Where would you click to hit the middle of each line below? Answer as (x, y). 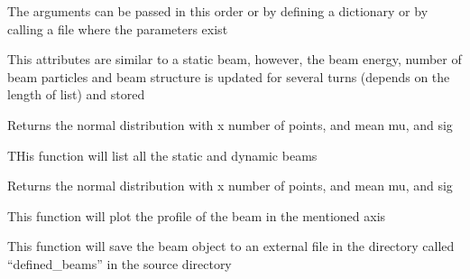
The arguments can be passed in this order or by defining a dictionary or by (218, 11)
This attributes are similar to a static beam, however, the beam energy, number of (235, 59)
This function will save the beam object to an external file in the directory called (231, 246)
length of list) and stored (76, 94)
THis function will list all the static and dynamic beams (162, 155)
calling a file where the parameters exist (118, 28)
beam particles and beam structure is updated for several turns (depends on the (229, 76)
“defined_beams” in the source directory (120, 263)
